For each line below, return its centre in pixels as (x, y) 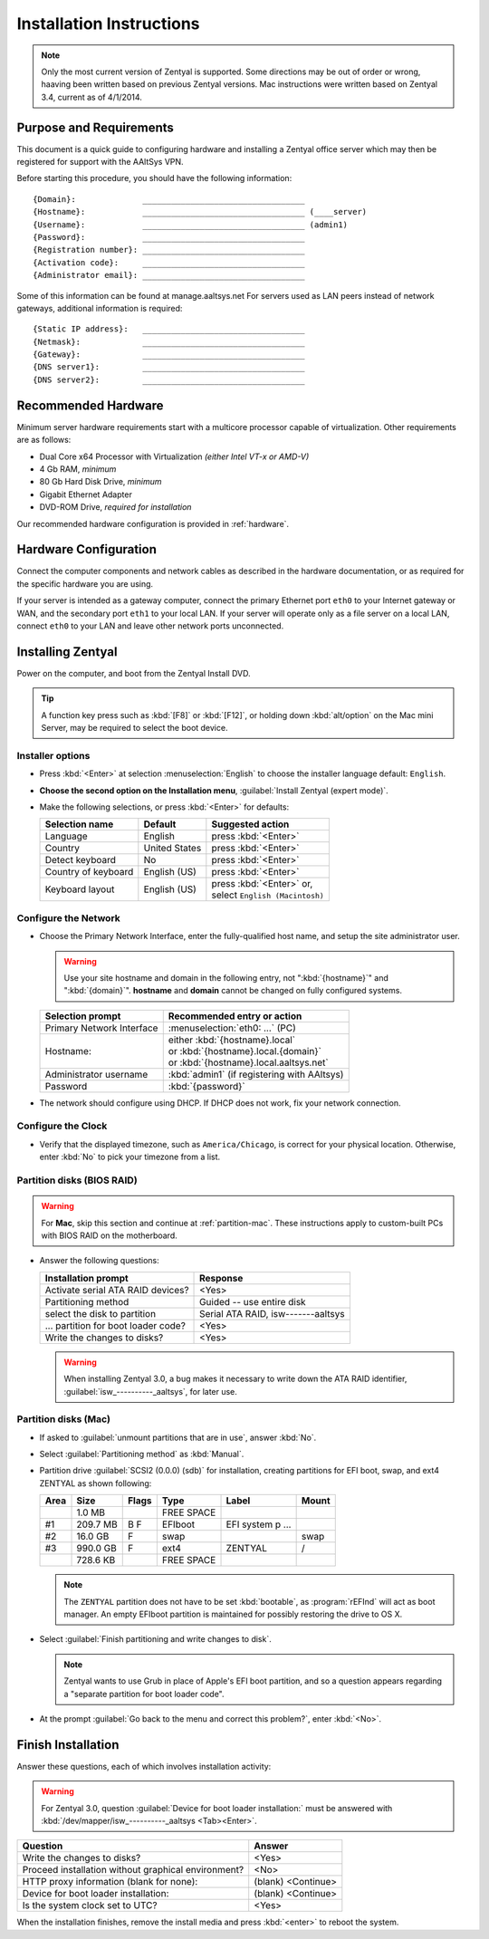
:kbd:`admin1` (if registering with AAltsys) (256, 1074)
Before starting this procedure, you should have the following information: (154, 178)
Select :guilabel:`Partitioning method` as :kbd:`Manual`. (142, 1454)
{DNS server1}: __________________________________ (169, 367)
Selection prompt (83, 1016)
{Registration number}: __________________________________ (169, 250)
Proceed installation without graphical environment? (133, 1870)
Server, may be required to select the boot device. (134, 728)
